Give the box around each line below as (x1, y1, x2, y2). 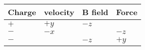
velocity (44, 6, 74, 17)
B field (82, 6, 108, 17)
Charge (8, 6, 36, 17)
